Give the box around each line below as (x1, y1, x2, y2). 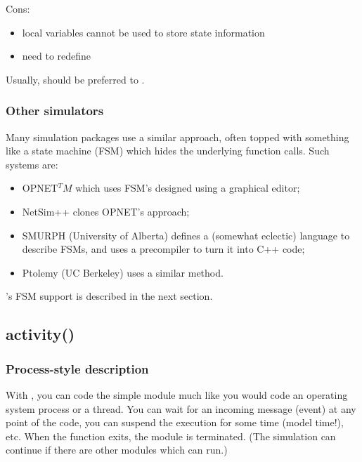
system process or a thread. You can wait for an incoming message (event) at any (6, 401, 356, 416)
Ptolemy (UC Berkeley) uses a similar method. (22, 265, 224, 279)
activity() (6, 323, 75, 345)
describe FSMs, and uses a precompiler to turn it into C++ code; (22, 242, 305, 256)
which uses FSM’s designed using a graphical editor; (75, 180, 300, 195)
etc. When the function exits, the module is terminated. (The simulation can (6, 428, 336, 443)
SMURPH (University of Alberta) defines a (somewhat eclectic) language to (22, 227, 350, 242)
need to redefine (22, 48, 91, 63)
